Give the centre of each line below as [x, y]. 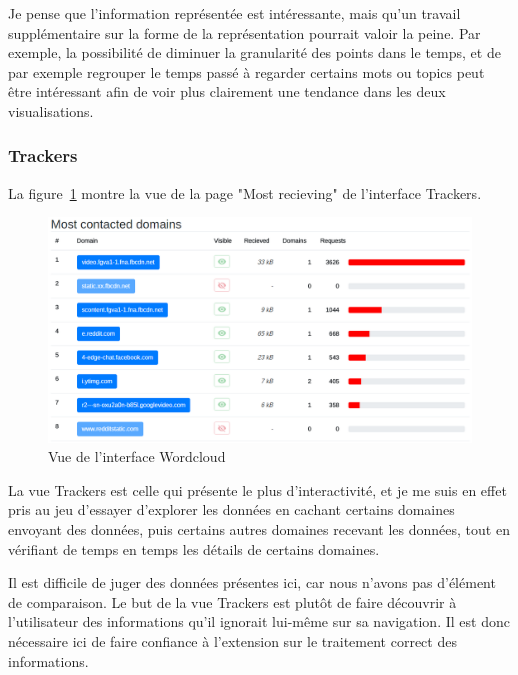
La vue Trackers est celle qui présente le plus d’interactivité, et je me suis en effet [257, 489]
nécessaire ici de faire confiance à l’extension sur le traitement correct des [232, 640]
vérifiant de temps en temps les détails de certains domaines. [194, 548]
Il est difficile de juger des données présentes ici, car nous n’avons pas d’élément [252, 582]
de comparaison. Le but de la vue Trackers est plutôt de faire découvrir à [232, 601]
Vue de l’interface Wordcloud [137, 456]
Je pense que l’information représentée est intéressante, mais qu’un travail [234, 13]
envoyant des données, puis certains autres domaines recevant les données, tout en [259, 529]
